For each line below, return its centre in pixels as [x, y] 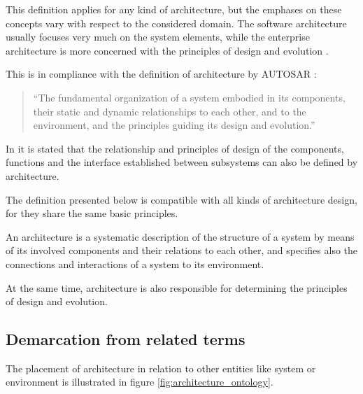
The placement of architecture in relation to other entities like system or [161, 368]
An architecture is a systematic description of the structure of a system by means [180, 236]
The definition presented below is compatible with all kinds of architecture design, [181, 199]
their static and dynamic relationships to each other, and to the [170, 111]
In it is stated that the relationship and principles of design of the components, [175, 148]
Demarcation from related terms [126, 339]
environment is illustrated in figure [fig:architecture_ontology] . [140, 382]
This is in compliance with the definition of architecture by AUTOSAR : [161, 74]
